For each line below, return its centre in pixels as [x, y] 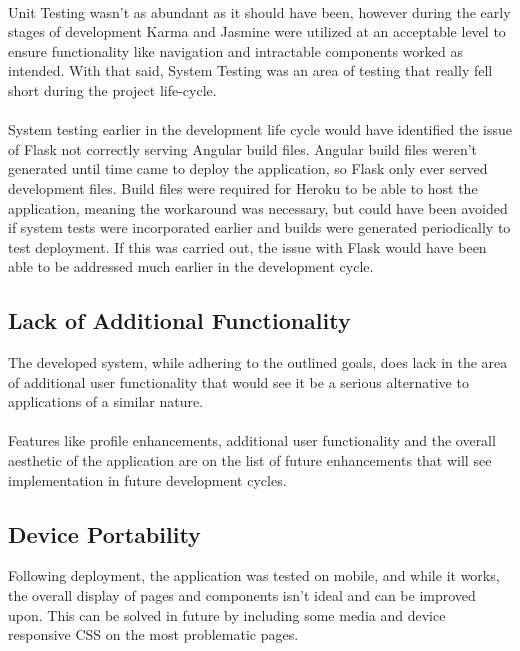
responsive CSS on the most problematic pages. [153, 634]
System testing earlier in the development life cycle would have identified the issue [260, 129]
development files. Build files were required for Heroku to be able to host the [243, 187]
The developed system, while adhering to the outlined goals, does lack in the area [258, 362]
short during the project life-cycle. [112, 89]
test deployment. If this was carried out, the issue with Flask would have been [247, 246]
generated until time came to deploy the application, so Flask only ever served [248, 168]
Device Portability [104, 533]
